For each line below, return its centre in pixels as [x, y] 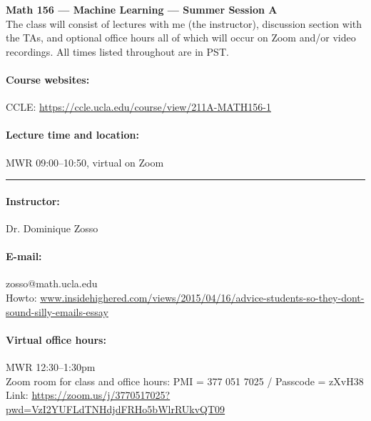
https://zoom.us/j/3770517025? [101, 395]
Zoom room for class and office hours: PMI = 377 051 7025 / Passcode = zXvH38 [185, 381]
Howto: [21, 297]
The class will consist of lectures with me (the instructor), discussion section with [184, 23]
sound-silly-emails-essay [57, 311]
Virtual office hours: [56, 339]
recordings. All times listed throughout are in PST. [117, 51]
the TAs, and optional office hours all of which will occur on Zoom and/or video [181, 38]
